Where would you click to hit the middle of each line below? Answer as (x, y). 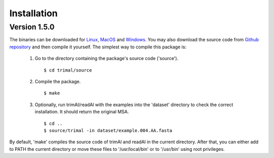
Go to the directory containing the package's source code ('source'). (107, 58)
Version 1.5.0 (32, 27)
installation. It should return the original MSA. (82, 112)
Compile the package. (58, 81)
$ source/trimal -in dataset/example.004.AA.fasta (108, 130)
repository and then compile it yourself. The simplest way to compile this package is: (98, 47)
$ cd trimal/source (68, 70)
